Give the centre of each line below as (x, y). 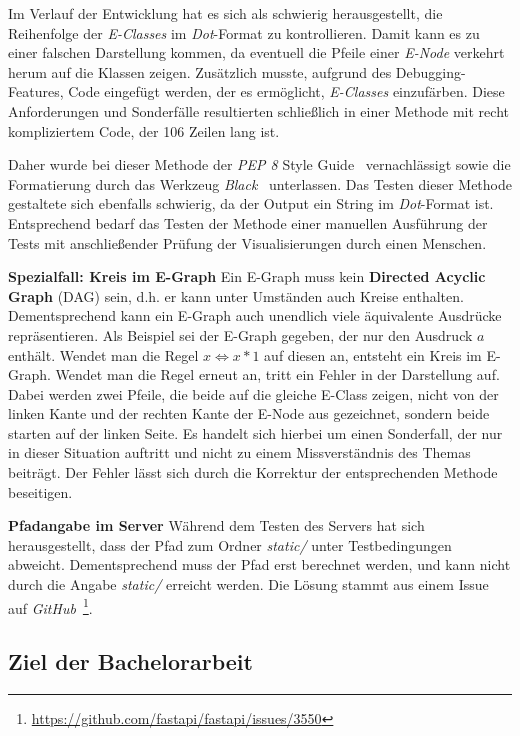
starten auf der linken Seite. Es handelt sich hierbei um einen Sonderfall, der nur (255, 432)
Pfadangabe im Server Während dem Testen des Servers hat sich (216, 525)
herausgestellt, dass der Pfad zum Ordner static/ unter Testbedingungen (230, 544)
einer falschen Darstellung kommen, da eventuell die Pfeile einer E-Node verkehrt (256, 52)
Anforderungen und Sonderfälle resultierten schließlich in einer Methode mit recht (258, 110)
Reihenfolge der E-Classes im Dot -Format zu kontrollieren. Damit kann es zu (244, 32)
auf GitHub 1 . (50, 606)
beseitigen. (40, 491)
